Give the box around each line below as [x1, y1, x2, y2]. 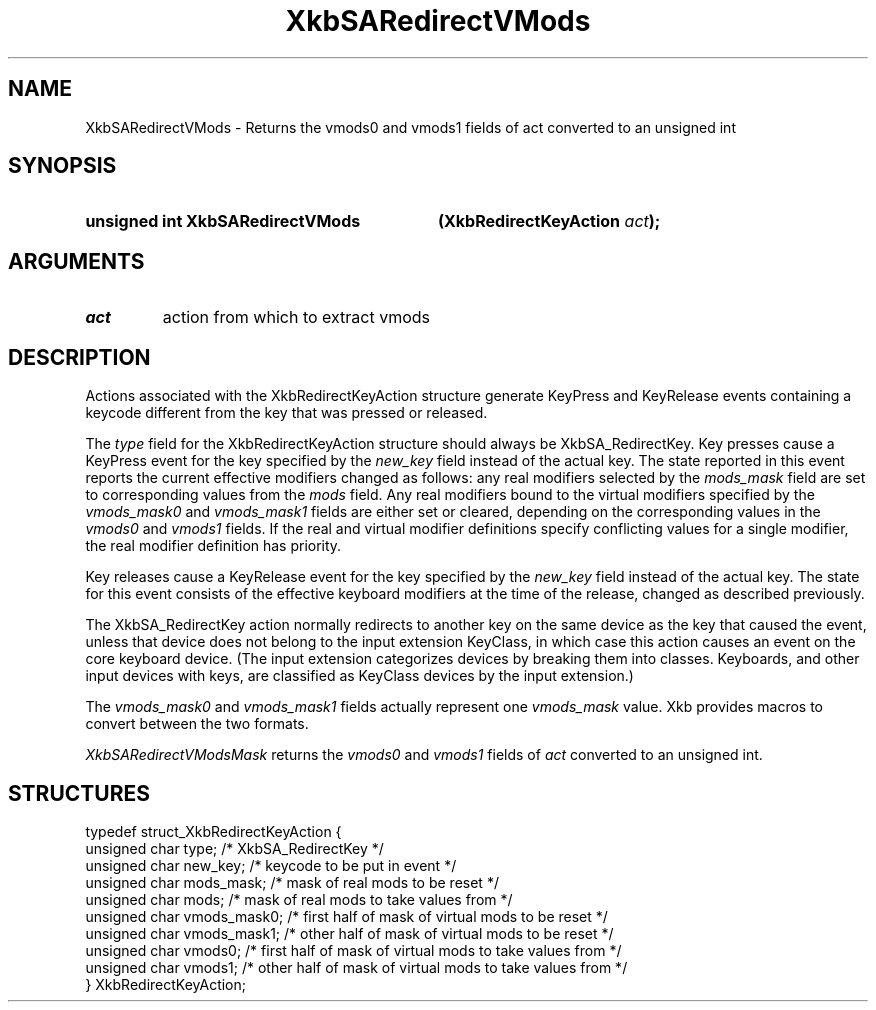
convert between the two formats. [85, 715, 309, 733]
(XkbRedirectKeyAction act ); [437, 211, 661, 232]
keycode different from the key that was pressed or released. [85, 404, 488, 422]
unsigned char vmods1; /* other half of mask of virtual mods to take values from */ [85, 958, 628, 976]
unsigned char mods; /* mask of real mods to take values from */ [85, 890, 513, 908]
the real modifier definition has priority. [85, 537, 342, 555]
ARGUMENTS [8, 248, 145, 274]
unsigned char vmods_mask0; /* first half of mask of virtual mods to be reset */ [85, 907, 608, 925]
